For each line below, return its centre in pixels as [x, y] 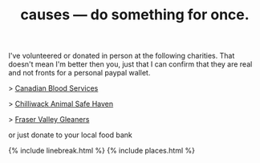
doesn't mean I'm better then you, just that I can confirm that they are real [130, 64]
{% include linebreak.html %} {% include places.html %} [102, 151]
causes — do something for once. [135, 15]
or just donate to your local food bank [70, 135]
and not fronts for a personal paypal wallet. [79, 73]
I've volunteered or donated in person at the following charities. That [122, 56]
